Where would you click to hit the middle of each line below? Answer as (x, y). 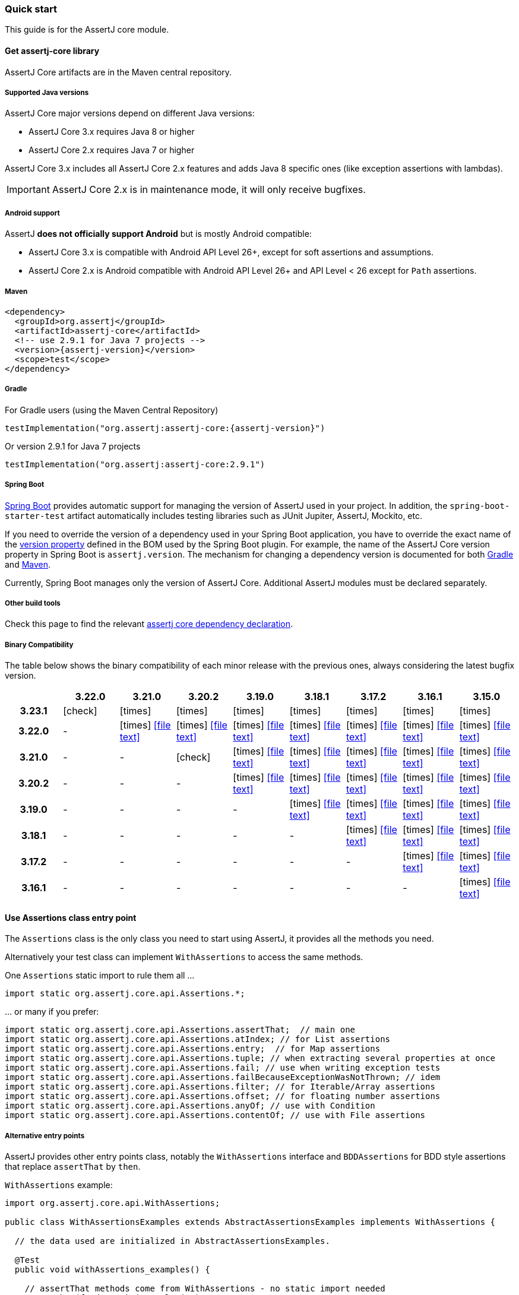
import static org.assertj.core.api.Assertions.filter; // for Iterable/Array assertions (220, 1087)
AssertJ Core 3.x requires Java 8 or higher (112, 132)
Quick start (31, 9)
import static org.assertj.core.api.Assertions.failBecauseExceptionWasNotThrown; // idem (223, 1077)
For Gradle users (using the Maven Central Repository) (112, 410)
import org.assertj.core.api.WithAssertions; (113, 1203)
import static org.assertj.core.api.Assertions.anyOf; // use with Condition (190, 1106)
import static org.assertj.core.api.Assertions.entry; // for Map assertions (193, 1049)
